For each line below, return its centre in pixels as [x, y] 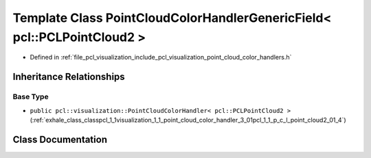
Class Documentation [60, 139]
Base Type [31, 97]
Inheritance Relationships [69, 77]
